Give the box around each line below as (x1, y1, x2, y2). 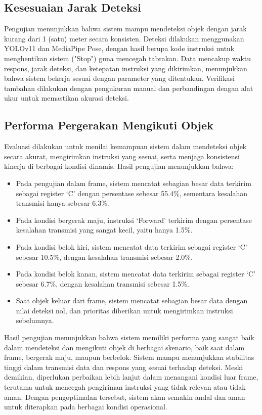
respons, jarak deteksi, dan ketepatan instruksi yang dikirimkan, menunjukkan (4, 63, 247, 73)
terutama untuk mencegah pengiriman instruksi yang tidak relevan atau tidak (4, 382, 246, 392)
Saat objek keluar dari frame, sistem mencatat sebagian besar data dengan (16, 295, 248, 306)
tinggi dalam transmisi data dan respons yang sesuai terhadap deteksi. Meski (4, 361, 243, 372)
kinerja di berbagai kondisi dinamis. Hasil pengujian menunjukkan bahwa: (4, 161, 234, 171)
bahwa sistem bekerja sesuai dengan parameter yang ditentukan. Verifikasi (4, 73, 235, 83)
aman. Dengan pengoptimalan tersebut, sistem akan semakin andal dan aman (4, 391, 245, 402)
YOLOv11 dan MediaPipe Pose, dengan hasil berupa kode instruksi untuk (4, 43, 235, 54)
